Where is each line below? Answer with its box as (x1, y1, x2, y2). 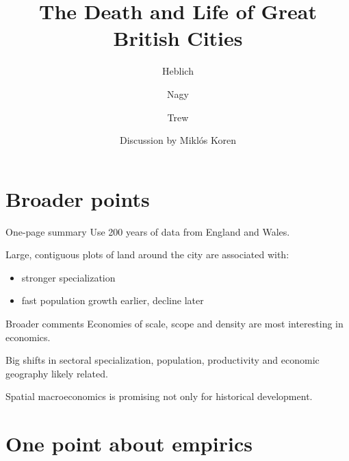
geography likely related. (5, 366, 108, 380)
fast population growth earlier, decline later (21, 293, 204, 308)
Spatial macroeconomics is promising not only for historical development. (5, 389, 313, 403)
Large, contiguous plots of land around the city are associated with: (5, 247, 289, 262)
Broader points (5, 184, 150, 212)
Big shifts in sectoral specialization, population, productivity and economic (5, 353, 320, 367)
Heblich (162, 64, 194, 78)
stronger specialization (21, 270, 116, 284)
